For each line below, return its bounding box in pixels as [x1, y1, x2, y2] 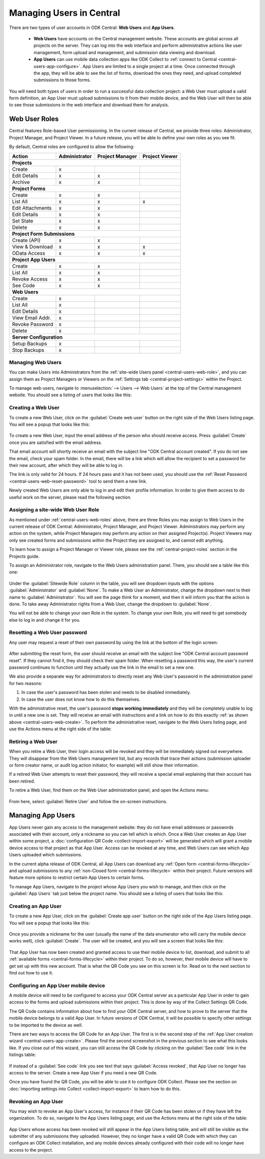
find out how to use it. [9, 970, 53, 975]
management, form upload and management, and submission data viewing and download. [33, 49, 216, 55]
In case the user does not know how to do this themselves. [21, 696, 141, 702]
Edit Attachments [12, 204, 52, 211]
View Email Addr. [12, 314, 52, 321]
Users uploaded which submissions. [9, 852, 82, 858]
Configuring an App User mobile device [9, 982, 106, 989]
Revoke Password [12, 320, 53, 327]
